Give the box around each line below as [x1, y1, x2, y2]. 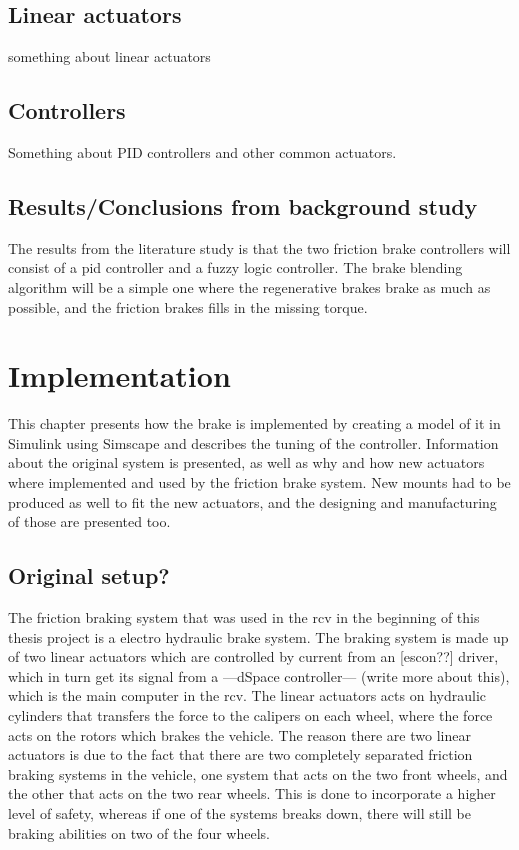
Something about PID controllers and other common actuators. [8, 142, 397, 162]
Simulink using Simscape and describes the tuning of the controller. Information [8, 432, 499, 453]
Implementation [8, 355, 231, 396]
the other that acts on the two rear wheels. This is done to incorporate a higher [8, 783, 496, 804]
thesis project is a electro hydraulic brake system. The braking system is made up [8, 626, 509, 647]
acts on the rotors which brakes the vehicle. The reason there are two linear [8, 724, 471, 745]
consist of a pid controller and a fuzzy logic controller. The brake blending [8, 257, 463, 278]
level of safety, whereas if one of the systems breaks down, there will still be [8, 803, 471, 823]
